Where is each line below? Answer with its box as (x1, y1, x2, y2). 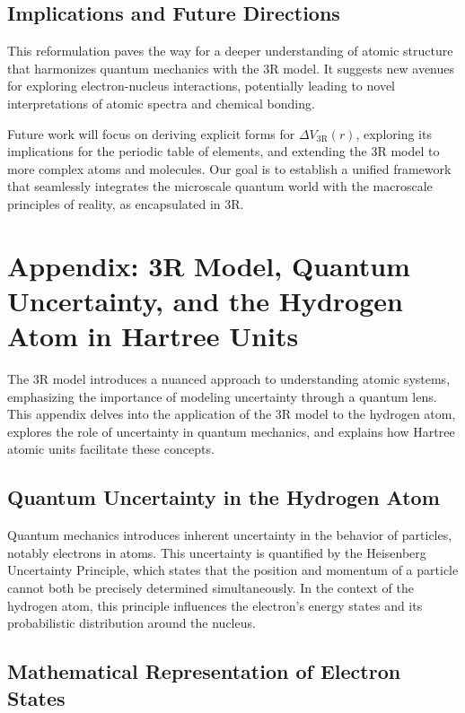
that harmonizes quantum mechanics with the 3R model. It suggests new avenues (7, 58, 455, 77)
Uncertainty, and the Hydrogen (7, 282, 403, 318)
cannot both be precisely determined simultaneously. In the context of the (7, 578, 414, 596)
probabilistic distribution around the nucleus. (7, 613, 256, 632)
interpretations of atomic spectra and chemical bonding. (7, 93, 315, 112)
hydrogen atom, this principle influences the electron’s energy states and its (7, 596, 423, 614)
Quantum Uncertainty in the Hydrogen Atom (7, 483, 440, 511)
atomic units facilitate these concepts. (7, 439, 215, 458)
